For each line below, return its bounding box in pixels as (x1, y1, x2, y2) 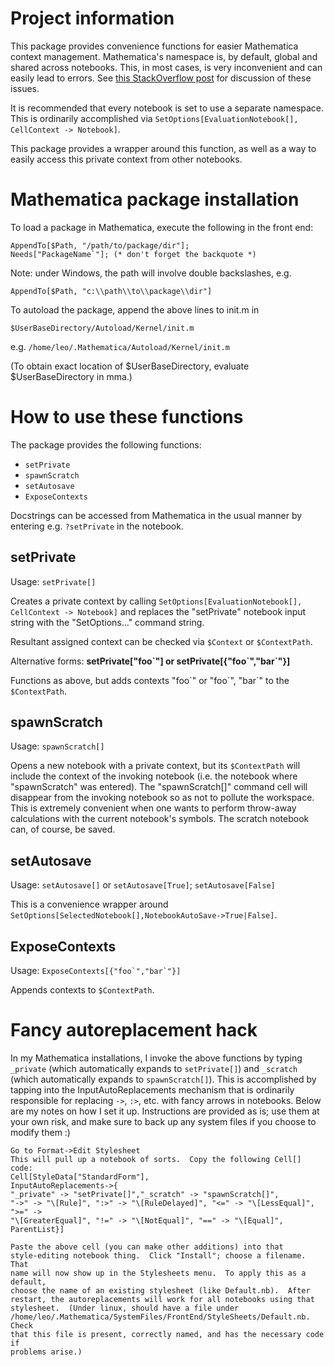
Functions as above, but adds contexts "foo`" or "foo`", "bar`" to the (10, 674, 290, 686)
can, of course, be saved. (10, 823, 116, 836)
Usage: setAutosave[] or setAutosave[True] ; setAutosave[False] (10, 879, 276, 891)
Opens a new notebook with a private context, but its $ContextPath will (10, 760, 301, 772)
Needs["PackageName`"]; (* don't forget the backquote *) (10, 249, 257, 259)
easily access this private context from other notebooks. (10, 153, 243, 165)
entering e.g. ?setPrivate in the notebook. (10, 520, 184, 532)
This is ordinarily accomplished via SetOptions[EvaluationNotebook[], (10, 112, 299, 124)
